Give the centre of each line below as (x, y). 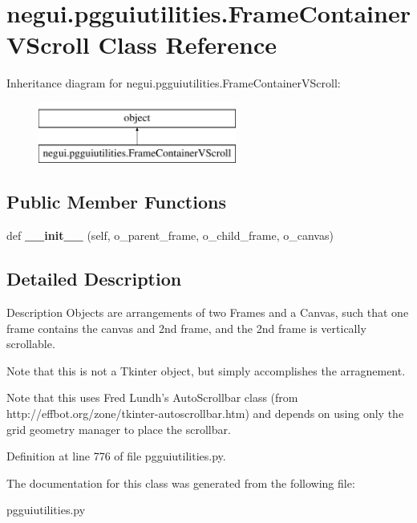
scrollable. (31, 344)
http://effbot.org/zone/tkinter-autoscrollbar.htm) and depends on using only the (205, 414)
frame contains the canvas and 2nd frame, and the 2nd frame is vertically (186, 328)
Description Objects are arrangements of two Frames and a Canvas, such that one (208, 312)
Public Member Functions (116, 202)
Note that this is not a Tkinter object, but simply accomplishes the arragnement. (206, 370)
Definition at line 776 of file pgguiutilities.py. (116, 456)
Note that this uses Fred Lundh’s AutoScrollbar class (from (152, 397)
